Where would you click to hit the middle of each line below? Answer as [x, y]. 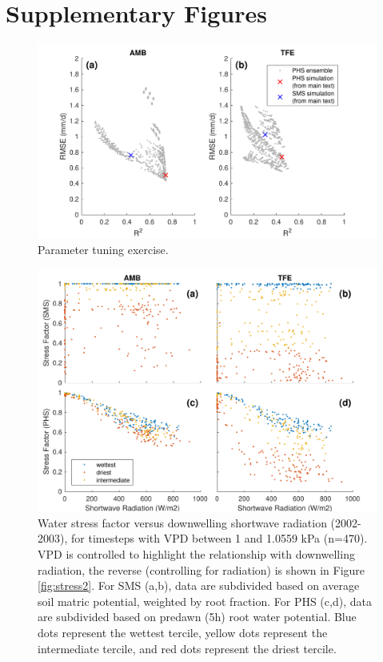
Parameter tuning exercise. [103, 249]
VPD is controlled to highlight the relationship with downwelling [196, 553]
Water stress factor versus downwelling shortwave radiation [182, 522]
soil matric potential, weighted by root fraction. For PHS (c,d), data [205, 601]
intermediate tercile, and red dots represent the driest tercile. [187, 648]
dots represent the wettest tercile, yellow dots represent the [183, 632]
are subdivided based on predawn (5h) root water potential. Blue [197, 617]
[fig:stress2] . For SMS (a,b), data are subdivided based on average [199, 585]
